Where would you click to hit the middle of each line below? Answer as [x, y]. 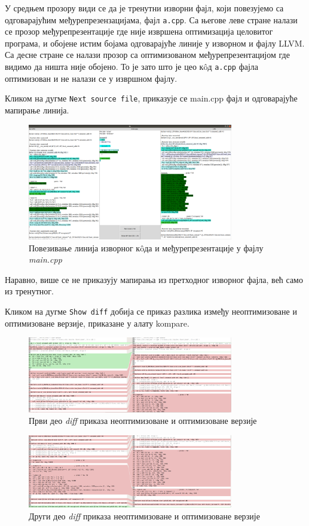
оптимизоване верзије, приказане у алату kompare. [97, 323]
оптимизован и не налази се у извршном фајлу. [91, 78]
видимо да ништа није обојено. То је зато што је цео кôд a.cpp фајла [132, 67]
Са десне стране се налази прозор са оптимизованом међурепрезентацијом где [147, 55]
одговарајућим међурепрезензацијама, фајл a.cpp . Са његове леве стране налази [151, 19]
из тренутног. [29, 291]
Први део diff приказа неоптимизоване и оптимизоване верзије [143, 421]
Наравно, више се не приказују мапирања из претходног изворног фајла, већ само [154, 279]
